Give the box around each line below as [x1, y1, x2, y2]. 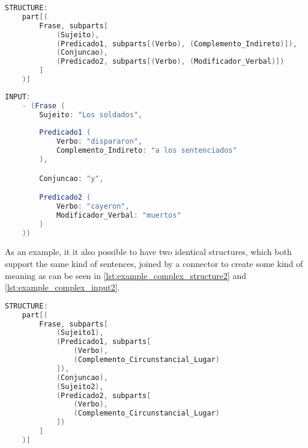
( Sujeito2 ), [56, 382, 104, 391]
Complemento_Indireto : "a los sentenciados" [56, 146, 237, 155]
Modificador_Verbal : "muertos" [56, 210, 181, 219]
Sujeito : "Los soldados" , [39, 110, 143, 119]
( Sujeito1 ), [56, 328, 104, 337]
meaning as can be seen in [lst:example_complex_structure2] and [5, 269, 247, 281]
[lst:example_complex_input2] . [5, 281, 120, 293]
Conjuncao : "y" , [39, 174, 104, 183]
